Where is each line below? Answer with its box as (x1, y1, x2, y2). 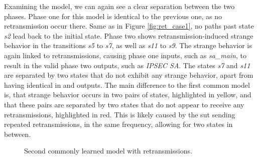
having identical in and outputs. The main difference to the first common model (4, 79, 250, 90)
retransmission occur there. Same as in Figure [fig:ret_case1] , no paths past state (4, 21, 254, 31)
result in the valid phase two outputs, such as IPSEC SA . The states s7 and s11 (4, 60, 250, 70)
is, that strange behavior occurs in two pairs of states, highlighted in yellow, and (4, 89, 251, 100)
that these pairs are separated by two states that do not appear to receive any (4, 99, 244, 109)
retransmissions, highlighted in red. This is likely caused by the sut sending (4, 109, 235, 119)
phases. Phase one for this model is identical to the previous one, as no (4, 11, 222, 21)
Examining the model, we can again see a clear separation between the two (4, 1, 235, 11)
